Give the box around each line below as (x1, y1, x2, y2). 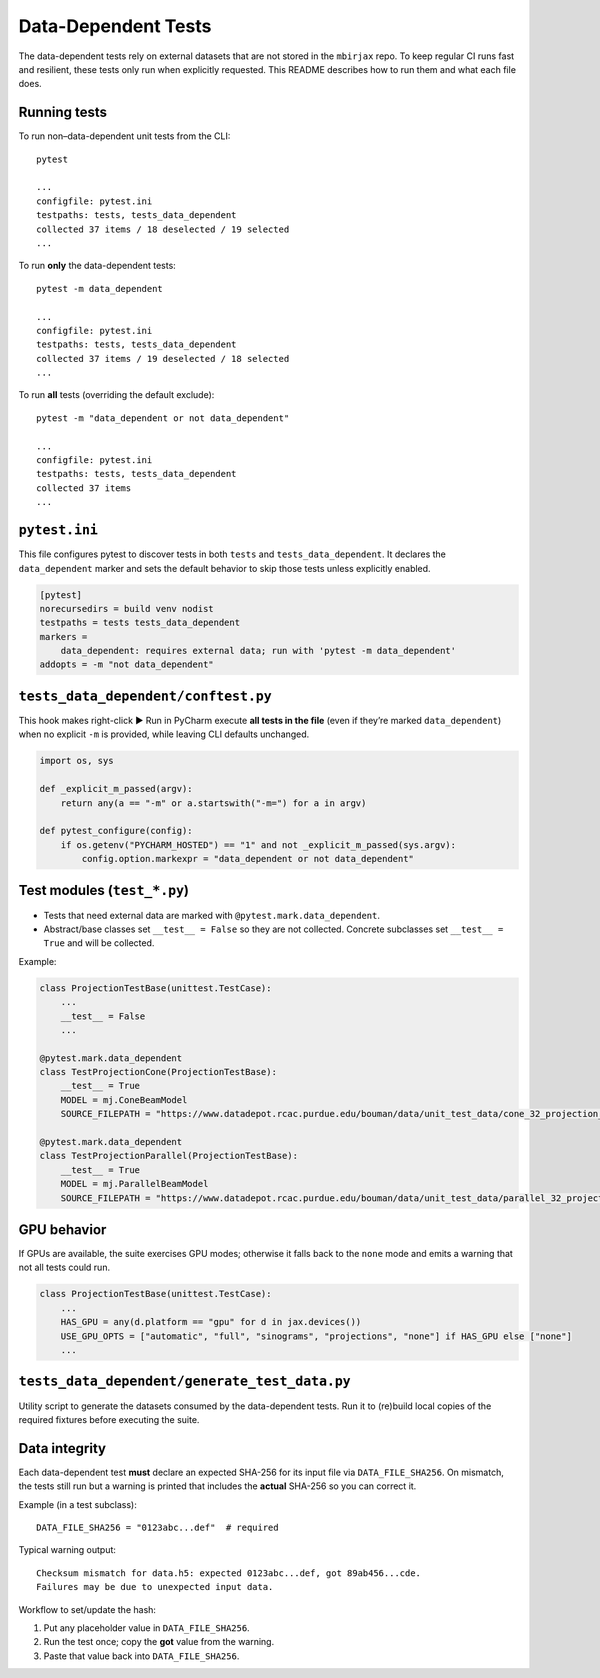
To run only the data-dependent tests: (18, 260, 177, 272)
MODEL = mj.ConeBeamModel (60, 1094, 188, 1105)
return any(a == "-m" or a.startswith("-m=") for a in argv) (60, 797, 367, 809)
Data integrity (18, 1440, 107, 1457)
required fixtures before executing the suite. (18, 1413, 200, 1425)
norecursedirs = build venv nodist (39, 603, 214, 614)
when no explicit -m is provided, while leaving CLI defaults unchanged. (18, 728, 310, 740)
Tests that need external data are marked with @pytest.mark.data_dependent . (43, 909, 380, 921)
